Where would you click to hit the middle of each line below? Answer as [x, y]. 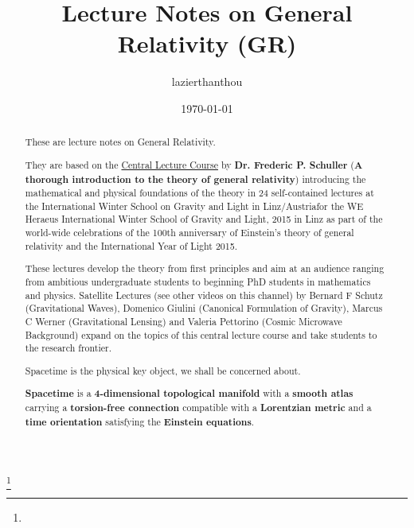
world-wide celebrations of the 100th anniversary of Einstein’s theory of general [189, 233]
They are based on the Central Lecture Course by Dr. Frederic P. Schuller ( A [194, 165]
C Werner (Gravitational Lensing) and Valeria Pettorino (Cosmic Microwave [184, 321]
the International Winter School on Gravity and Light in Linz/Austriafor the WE [194, 206]
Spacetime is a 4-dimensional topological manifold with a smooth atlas [189, 394]
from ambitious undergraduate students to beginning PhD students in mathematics [198, 281]
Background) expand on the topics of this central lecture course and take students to [201, 334]
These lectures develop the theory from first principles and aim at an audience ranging [205, 268]
